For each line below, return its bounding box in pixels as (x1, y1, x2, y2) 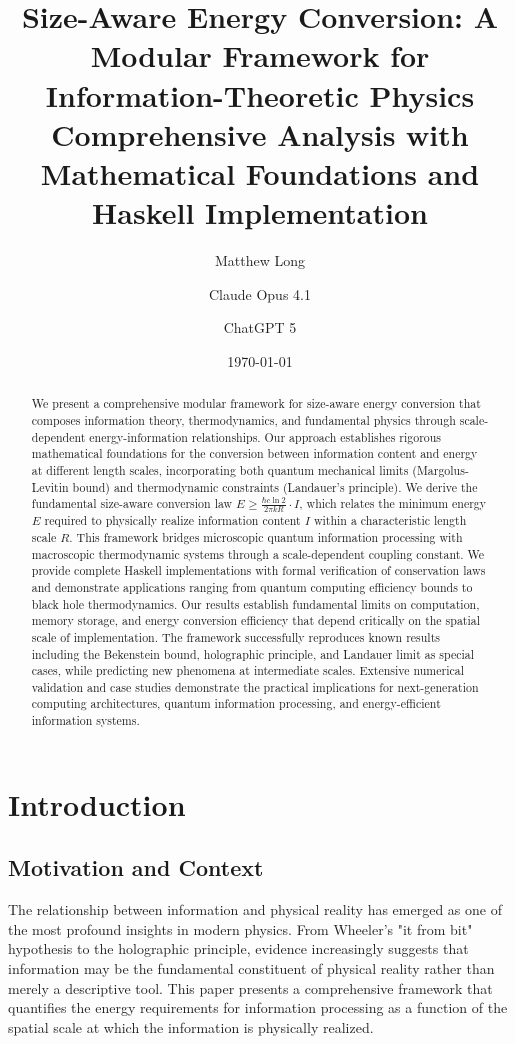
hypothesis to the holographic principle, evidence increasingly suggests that (8, 938, 469, 959)
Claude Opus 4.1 (209, 283, 311, 304)
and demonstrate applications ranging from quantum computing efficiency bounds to (31, 578, 473, 595)
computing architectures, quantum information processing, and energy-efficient (31, 695, 441, 712)
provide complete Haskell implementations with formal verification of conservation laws (31, 562, 486, 579)
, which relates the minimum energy (299, 495, 487, 512)
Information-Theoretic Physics (45, 74, 475, 115)
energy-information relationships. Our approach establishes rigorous (89, 428, 442, 445)
